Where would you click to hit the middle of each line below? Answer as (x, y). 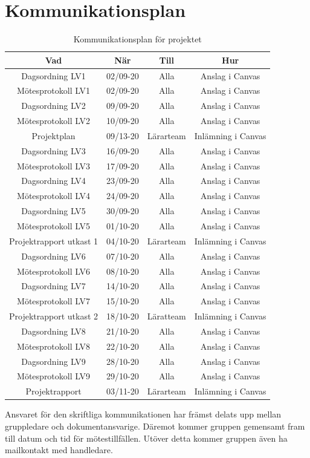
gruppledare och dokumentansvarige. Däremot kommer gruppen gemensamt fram (155, 426)
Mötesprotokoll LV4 (53, 196)
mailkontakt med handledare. (59, 450)
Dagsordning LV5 (53, 211)
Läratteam (166, 316)
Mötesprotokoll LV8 (53, 346)
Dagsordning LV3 (53, 150)
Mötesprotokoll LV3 (53, 165)
